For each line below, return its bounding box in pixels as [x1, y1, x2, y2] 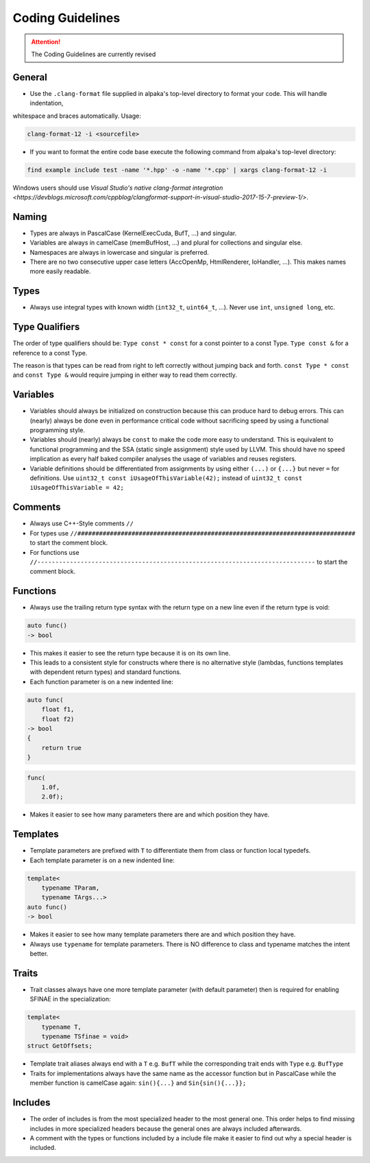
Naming [12, 211, 47, 223]
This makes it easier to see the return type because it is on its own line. [29, 649, 231, 657]
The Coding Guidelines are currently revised [31, 50, 156, 58]
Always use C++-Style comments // [29, 519, 134, 527]
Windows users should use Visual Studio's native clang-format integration [12, 184, 223, 192]
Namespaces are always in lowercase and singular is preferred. [29, 248, 209, 256]
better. [29, 949, 49, 958]
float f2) [41, 715, 75, 723]
